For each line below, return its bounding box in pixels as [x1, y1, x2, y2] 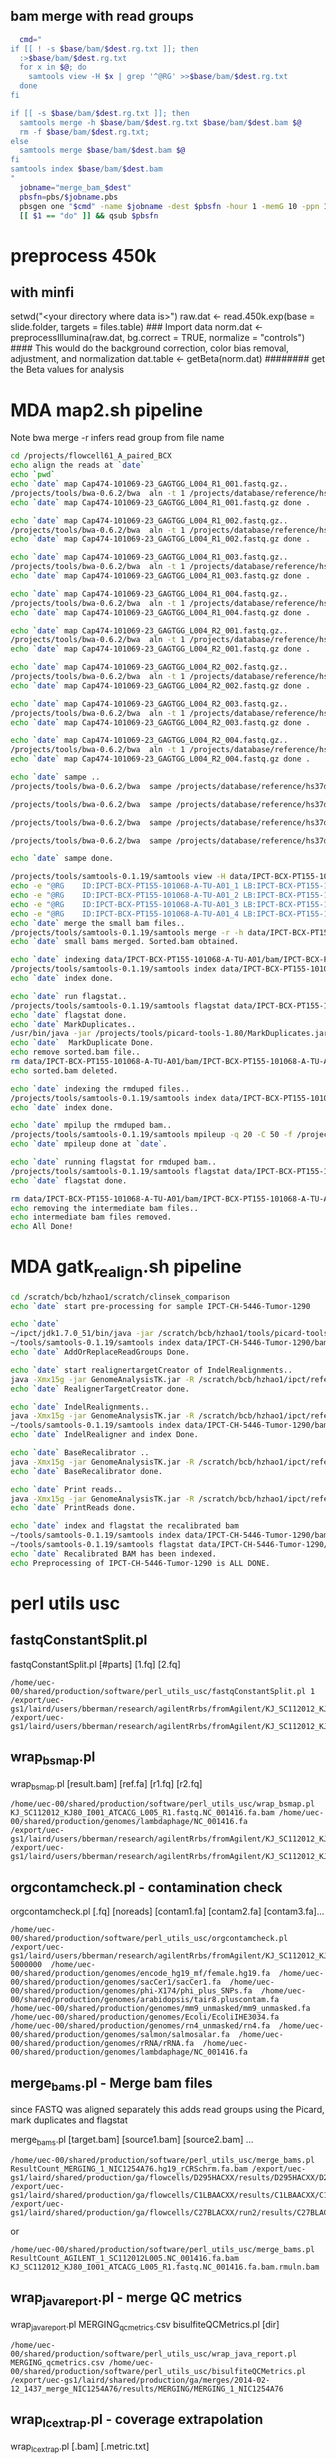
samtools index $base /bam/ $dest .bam [10, 164, 163, 174]
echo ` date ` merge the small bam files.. [10, 918, 186, 928]
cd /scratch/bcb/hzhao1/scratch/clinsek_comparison [10, 1292, 230, 1302]
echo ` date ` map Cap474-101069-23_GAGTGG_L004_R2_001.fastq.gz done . [10, 644, 311, 654]
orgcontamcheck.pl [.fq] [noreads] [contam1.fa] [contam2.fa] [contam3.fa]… [10, 1905, 325, 1918]
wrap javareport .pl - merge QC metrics [10, 2289, 243, 2309]
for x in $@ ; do [19, 62, 87, 73]
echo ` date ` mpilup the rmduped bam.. [10, 1120, 172, 1131]
